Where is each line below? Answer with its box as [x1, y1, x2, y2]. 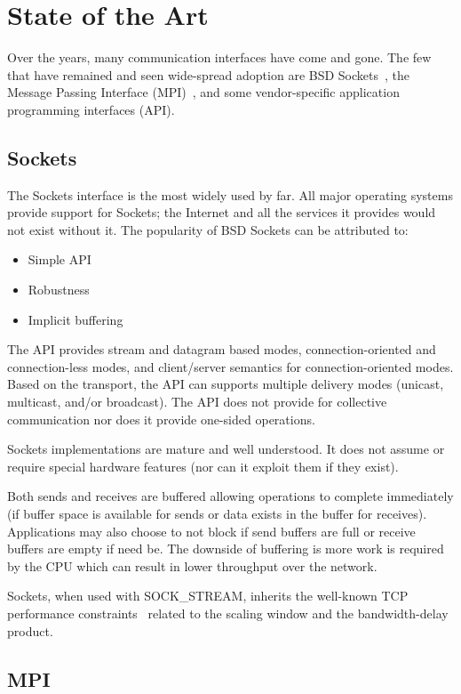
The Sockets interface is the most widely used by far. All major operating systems [7, 185, 453, 204]
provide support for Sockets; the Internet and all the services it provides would [7, 203, 436, 222]
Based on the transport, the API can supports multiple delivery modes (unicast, [7, 375, 444, 393]
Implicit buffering [28, 310, 123, 328]
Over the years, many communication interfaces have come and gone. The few [7, 48, 432, 67]
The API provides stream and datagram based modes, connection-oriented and [7, 340, 436, 359]
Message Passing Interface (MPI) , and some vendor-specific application [7, 83, 400, 101]
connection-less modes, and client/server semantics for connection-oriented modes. [7, 357, 454, 375]
